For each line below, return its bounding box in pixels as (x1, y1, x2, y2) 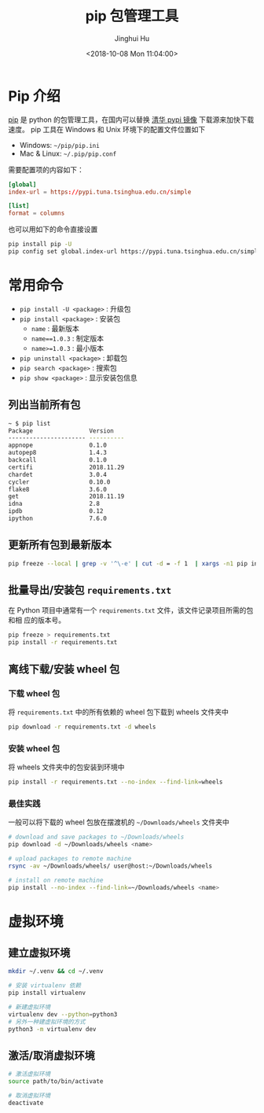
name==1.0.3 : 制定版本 (31, 334, 104, 343)
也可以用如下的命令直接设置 (8, 225, 98, 234)
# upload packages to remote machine (8, 854, 132, 862)
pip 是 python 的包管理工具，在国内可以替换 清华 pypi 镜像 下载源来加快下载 (8, 115, 255, 124)
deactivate (8, 1099, 44, 1107)
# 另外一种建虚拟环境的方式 (8, 1018, 86, 1026)
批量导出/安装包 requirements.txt (8, 584, 172, 597)
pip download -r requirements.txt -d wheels (8, 723, 156, 731)
